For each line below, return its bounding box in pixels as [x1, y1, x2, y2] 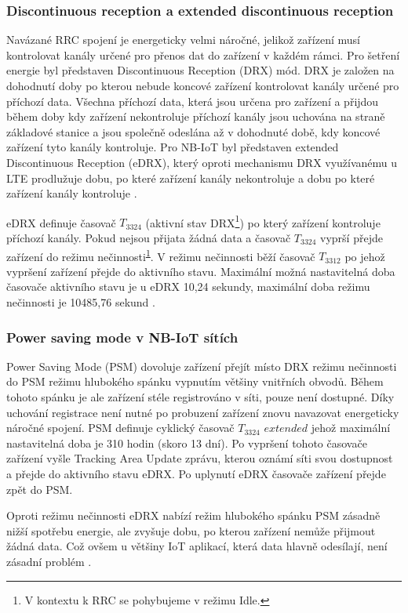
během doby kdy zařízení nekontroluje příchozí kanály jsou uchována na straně [6, 108, 385, 125]
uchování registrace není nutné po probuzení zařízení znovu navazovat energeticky [6, 404, 399, 420]
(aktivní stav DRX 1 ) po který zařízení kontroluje [145, 212, 381, 230]
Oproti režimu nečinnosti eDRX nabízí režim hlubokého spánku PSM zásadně [6, 507, 381, 524]
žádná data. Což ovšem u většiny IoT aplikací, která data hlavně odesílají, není [6, 538, 388, 554]
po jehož [344, 248, 385, 264]
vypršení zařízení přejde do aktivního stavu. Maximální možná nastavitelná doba [6, 263, 395, 279]
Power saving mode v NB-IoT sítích [6, 327, 239, 346]
